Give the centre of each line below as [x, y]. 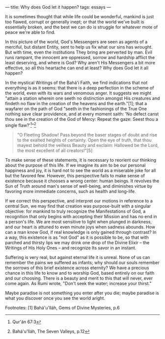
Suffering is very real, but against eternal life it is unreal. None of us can [78, 257]
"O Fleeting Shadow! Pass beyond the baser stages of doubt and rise [87, 135]
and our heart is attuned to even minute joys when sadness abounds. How [80, 227]
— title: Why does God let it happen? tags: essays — [58, 7]
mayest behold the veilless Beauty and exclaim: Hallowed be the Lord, [88, 145]
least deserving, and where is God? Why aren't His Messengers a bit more [80, 63]
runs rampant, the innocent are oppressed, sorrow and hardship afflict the [80, 57]
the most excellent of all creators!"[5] [55, 150]
